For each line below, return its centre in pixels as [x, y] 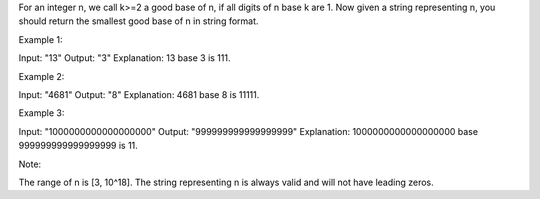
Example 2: [41, 76]
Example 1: [40, 39]
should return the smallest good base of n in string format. [138, 21]
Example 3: [41, 113]
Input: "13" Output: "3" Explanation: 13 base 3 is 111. [124, 58]
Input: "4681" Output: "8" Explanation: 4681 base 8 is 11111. [139, 94]
